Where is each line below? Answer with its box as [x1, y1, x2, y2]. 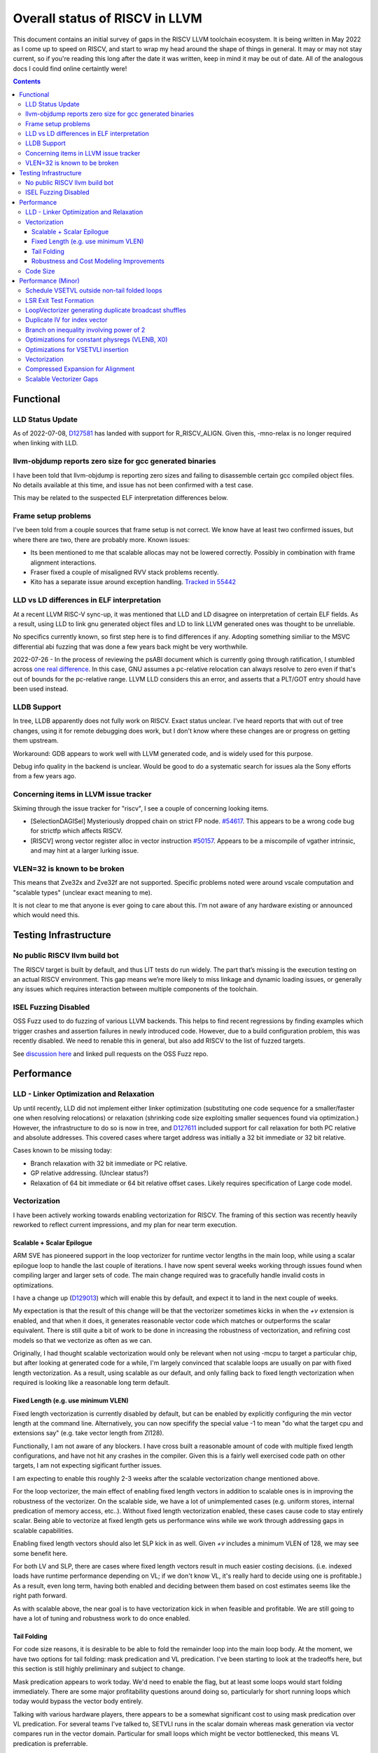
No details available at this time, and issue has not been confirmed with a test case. [13, 480, 253, 489]
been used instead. [13, 684, 69, 693]
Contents [13, 77, 41, 86]
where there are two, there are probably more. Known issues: [13, 535, 190, 543]
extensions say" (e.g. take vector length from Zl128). [13, 1429, 164, 1437]
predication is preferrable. [13, 1739, 88, 1747]
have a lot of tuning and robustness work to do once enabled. [13, 1613, 190, 1623]
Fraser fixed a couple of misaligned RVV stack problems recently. [30, 568, 220, 576]
